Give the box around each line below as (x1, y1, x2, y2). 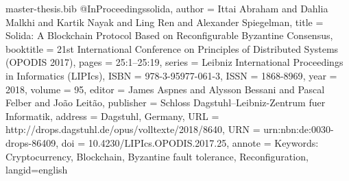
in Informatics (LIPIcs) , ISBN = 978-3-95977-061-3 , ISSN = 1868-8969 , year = (5, 68, 337, 82)
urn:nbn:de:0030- (263, 122, 334, 136)
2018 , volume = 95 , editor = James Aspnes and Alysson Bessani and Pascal (5, 82, 325, 96)
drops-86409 (5, 135, 56, 149)
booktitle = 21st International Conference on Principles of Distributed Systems (5, 41, 339, 56)
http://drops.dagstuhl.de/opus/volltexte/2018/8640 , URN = (5, 122, 261, 136)
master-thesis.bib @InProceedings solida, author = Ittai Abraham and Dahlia (5, 1, 328, 15)
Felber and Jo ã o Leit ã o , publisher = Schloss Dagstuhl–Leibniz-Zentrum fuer (5, 95, 326, 110)
